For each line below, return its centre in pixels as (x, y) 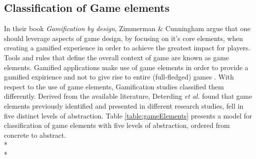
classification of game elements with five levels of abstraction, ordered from (117, 125)
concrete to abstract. (35, 135)
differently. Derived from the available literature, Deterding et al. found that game (128, 96)
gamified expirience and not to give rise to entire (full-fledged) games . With (119, 77)
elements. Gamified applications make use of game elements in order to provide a (126, 67)
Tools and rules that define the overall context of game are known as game (116, 57)
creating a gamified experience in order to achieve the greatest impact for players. (127, 48)
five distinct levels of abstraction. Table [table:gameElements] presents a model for (128, 115)
